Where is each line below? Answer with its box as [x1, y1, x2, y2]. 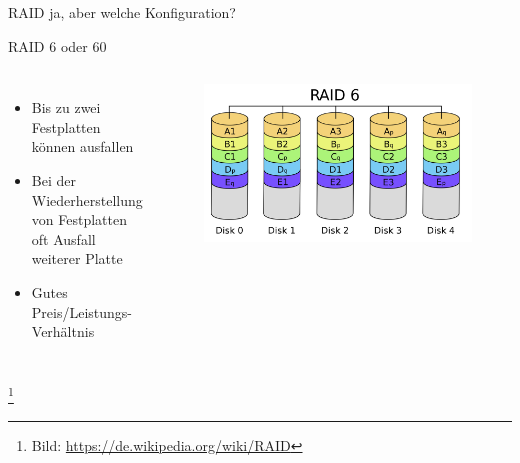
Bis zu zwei [31, 97, 101, 118]
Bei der [31, 169, 76, 190]
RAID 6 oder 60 [8, 35, 107, 56]
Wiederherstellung [31, 189, 143, 210]
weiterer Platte [31, 248, 123, 269]
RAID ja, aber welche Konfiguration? [8, 2, 236, 22]
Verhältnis [31, 321, 95, 342]
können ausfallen [31, 136, 134, 157]
